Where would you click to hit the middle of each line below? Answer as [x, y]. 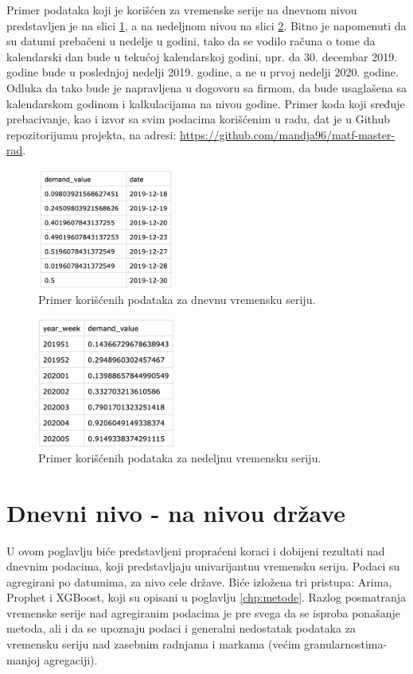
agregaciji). [71, 659]
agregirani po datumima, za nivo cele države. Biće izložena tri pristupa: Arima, [199, 581]
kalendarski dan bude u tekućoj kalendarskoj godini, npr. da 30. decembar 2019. [202, 56]
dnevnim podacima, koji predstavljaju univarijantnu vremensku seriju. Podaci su [203, 566]
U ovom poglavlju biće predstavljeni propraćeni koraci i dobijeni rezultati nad [196, 550]
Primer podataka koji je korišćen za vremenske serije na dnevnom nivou [182, 10]
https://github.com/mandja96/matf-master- [288, 134]
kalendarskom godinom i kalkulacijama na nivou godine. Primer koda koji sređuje [206, 103]
